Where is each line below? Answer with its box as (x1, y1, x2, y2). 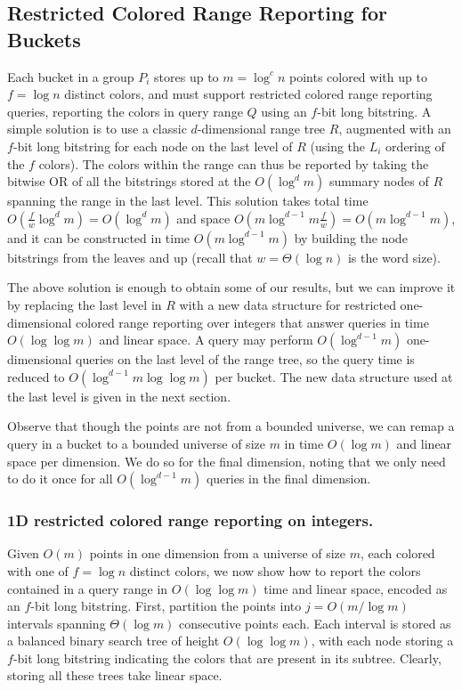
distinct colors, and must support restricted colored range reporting (64, 85, 433, 103)
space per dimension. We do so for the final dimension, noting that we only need (7, 451, 446, 470)
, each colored (361, 544, 435, 563)
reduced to (7, 367, 65, 386)
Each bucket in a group (7, 67, 134, 85)
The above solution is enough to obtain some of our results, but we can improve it (7, 278, 456, 296)
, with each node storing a (311, 631, 454, 650)
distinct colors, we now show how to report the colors (129, 561, 421, 580)
